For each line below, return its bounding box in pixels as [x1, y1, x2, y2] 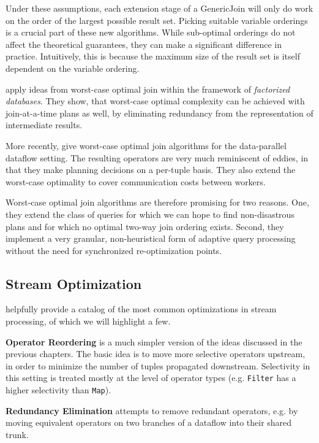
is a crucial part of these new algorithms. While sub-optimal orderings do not [6, 26, 296, 39]
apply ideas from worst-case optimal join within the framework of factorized [6, 82, 290, 95]
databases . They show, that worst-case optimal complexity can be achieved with [6, 94, 305, 107]
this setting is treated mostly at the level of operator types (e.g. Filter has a [6, 371, 296, 384]
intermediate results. [6, 118, 83, 131]
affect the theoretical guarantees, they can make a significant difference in [6, 37, 282, 50]
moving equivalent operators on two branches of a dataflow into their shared [6, 416, 292, 429]
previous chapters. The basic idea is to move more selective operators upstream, [6, 347, 306, 360]
